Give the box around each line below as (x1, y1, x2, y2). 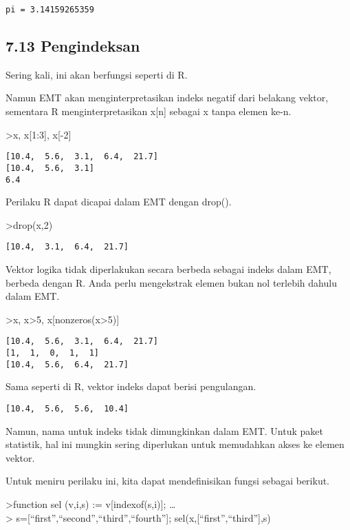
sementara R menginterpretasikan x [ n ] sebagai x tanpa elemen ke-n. (6, 104, 292, 119)
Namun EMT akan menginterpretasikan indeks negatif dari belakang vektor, (6, 90, 329, 105)
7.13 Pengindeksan (6, 35, 140, 57)
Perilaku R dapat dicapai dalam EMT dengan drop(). (6, 194, 232, 209)
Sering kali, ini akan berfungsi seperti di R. (6, 67, 188, 81)
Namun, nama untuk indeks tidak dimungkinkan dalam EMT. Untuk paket (6, 423, 323, 438)
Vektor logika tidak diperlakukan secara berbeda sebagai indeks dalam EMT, (6, 262, 331, 276)
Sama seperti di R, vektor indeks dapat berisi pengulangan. (6, 379, 256, 394)
